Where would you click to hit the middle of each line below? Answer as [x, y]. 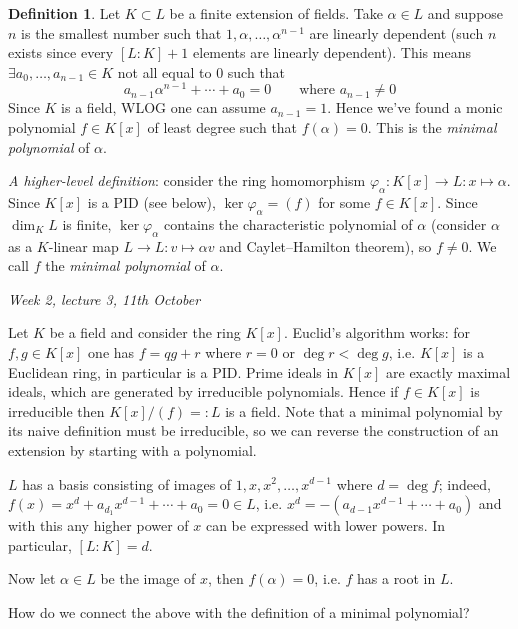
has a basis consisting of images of [127, 483]
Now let [32, 578]
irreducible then [56, 410]
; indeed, [464, 483]
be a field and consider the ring [145, 332]
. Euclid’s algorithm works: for [376, 332]
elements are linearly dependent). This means [332, 52]
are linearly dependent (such [396, 32]
